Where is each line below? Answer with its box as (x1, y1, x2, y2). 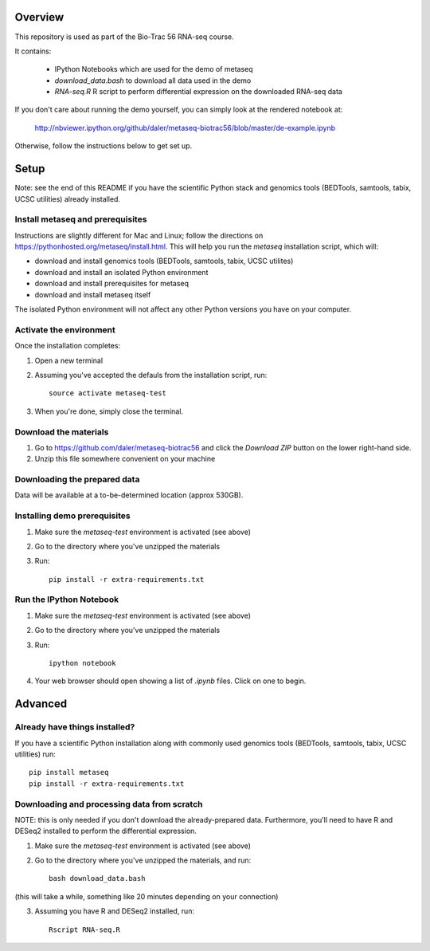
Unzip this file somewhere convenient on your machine (34, 454, 216, 464)
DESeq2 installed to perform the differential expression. (14, 826, 197, 836)
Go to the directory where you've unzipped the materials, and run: (34, 855, 252, 865)
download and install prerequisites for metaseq (34, 279, 190, 289)
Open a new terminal (34, 356, 104, 365)
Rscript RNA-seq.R (49, 925, 121, 934)
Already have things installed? (14, 721, 135, 733)
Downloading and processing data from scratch (14, 798, 203, 809)
